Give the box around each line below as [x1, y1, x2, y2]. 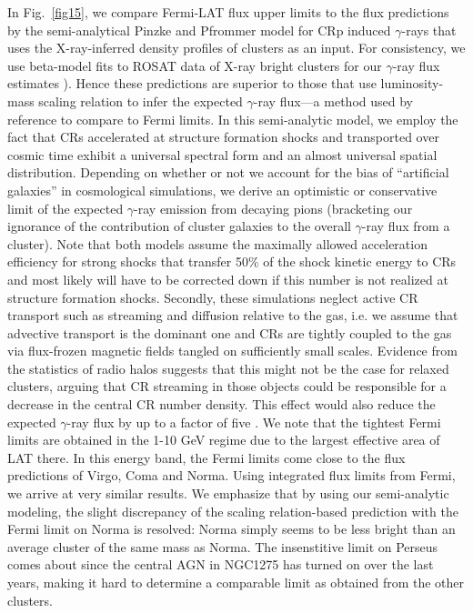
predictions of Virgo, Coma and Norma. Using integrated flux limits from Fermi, [7, 466, 456, 485]
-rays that [401, 20, 457, 39]
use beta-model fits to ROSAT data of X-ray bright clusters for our [7, 55, 382, 75]
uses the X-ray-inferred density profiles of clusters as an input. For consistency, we [7, 38, 466, 57]
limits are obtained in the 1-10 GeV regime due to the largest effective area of [7, 430, 440, 449]
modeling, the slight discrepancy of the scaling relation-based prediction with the [7, 501, 458, 520]
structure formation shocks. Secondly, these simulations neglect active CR [7, 287, 418, 306]
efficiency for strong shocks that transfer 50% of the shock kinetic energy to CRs [7, 252, 457, 271]
